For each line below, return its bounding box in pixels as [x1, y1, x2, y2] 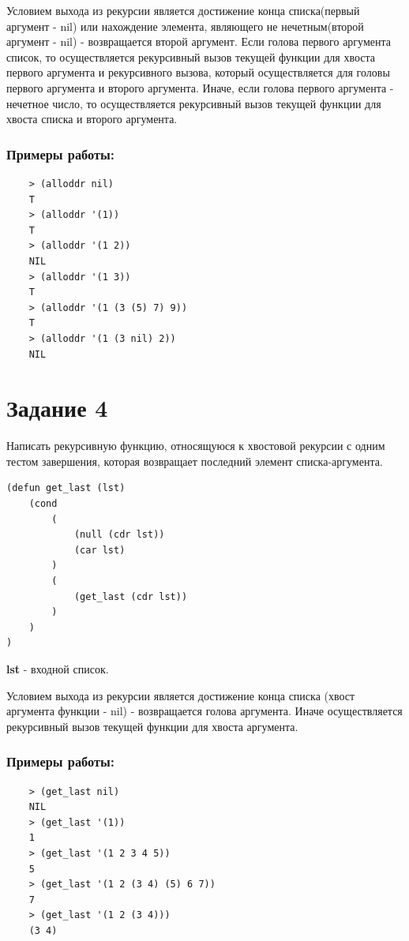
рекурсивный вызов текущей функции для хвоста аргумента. [6, 718, 298, 734]
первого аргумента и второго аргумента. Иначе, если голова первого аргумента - [6, 79, 394, 96]
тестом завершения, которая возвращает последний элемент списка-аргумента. [6, 452, 383, 469]
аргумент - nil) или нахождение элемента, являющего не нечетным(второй [6, 17, 364, 34]
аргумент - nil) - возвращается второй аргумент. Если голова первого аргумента [6, 33, 392, 50]
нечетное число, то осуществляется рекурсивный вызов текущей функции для [6, 95, 381, 111]
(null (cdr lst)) [73, 529, 165, 541]
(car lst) [73, 544, 126, 556]
